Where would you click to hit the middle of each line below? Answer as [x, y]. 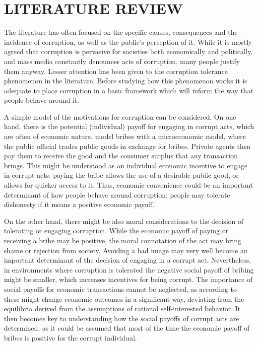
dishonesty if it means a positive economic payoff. [79, 204]
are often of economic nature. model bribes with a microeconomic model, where [125, 136]
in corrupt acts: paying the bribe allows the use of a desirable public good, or [122, 175]
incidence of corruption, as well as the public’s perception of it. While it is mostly [128, 41]
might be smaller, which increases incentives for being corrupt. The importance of [128, 279]
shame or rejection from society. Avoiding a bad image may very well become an [126, 250]
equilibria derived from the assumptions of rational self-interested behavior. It [122, 309]
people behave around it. [42, 100]
